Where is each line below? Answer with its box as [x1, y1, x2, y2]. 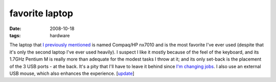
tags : [9, 32, 21, 38]
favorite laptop [9, 8, 74, 19]
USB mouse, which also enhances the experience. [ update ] [9, 70, 135, 76]
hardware [50, 32, 70, 38]
